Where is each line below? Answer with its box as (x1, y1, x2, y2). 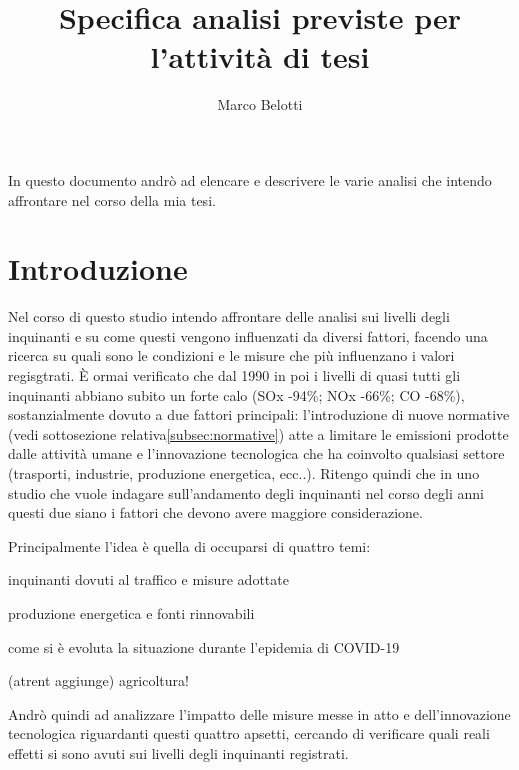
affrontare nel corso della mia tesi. (8, 189, 216, 210)
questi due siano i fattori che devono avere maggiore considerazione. (8, 502, 423, 523)
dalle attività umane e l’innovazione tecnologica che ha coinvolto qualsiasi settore (8, 443, 505, 464)
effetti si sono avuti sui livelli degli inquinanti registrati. (8, 742, 349, 763)
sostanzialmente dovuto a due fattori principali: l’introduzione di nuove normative (8, 404, 510, 425)
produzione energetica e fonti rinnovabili (8, 602, 255, 623)
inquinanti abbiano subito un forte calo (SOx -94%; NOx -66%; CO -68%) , (8, 384, 465, 405)
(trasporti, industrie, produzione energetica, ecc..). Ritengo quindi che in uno (8, 462, 480, 483)
